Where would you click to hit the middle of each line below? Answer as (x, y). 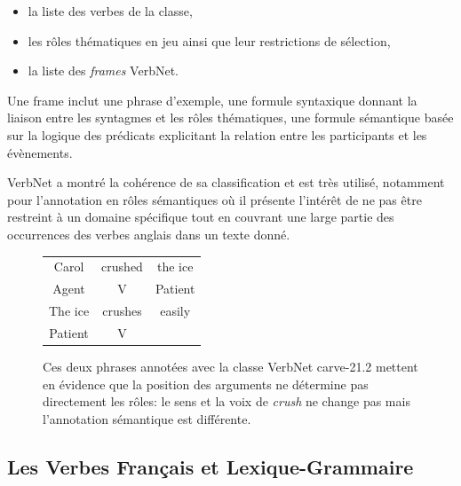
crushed (122, 267)
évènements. (40, 152)
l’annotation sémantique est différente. (147, 418)
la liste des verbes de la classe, (110, 11)
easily (175, 310)
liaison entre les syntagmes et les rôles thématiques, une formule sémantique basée (230, 118)
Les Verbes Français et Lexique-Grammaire (211, 466)
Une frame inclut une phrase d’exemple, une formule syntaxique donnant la (212, 100)
